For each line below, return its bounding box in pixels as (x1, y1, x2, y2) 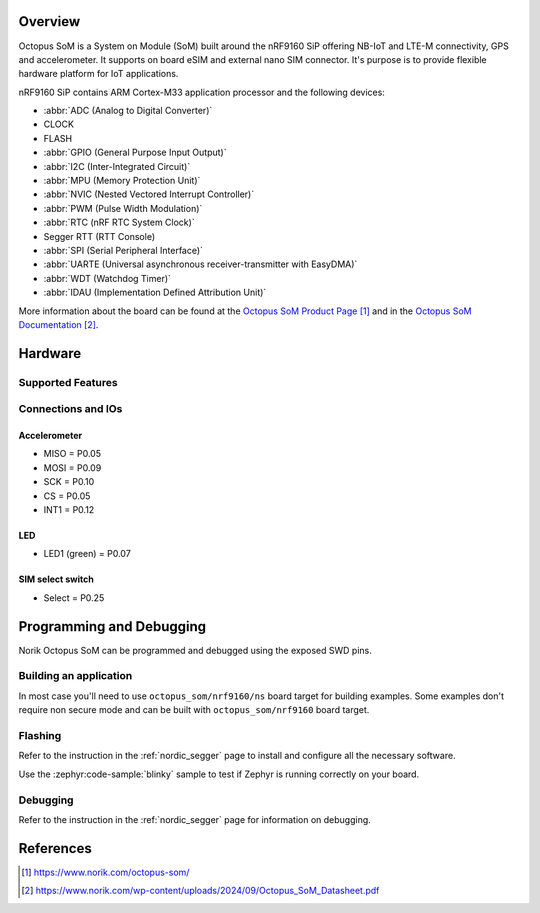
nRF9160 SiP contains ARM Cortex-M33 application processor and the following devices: (18, 86, 385, 98)
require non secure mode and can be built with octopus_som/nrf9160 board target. (18, 704, 370, 716)
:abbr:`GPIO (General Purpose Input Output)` (43, 146, 227, 159)
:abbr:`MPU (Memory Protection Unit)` (43, 175, 201, 187)
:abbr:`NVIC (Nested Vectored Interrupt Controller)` (43, 188, 255, 200)
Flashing (18, 729, 62, 743)
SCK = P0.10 (43, 476, 95, 488)
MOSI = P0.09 (43, 461, 102, 474)
